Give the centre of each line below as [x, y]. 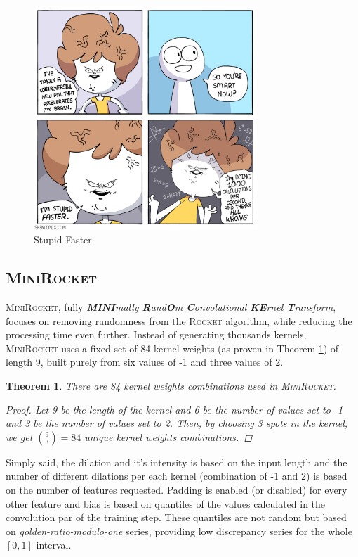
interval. [54, 545]
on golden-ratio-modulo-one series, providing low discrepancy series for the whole [179, 531]
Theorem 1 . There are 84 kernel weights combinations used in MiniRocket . [171, 385]
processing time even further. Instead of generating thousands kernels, [156, 334]
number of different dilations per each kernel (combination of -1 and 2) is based [177, 476]
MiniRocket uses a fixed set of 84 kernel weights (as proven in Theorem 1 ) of [172, 348]
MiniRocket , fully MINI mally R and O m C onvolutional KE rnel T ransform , [171, 307]
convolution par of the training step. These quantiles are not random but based [176, 517]
